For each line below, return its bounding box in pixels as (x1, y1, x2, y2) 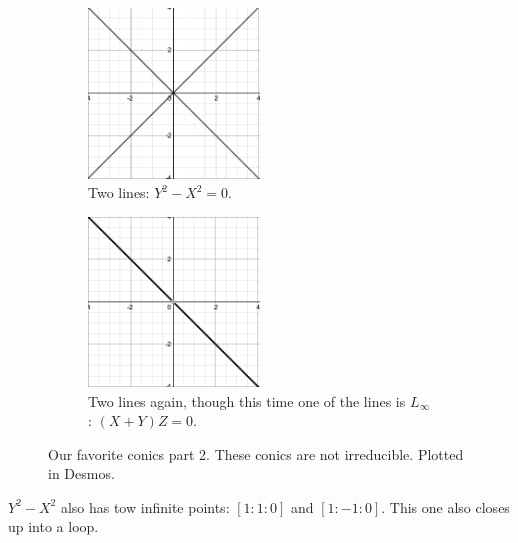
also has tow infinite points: (60, 496, 230, 517)
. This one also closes (381, 496, 510, 517)
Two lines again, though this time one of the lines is (88, 390, 406, 411)
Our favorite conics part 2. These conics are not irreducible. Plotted (48, 443, 464, 464)
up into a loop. (8, 516, 99, 537)
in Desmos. (48, 463, 115, 484)
